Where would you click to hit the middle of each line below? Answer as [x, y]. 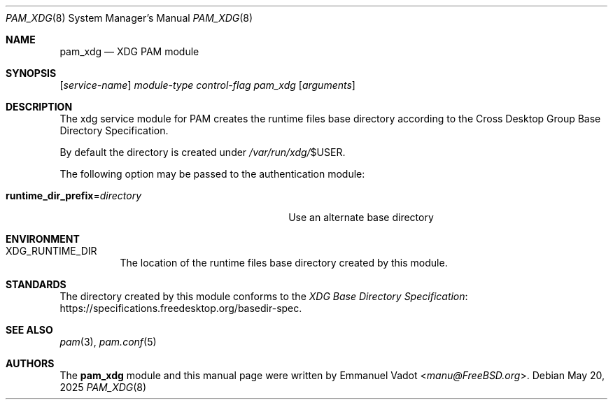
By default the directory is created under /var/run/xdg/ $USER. [203, 152]
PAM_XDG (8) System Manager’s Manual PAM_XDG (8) [129, 18]
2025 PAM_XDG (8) [103, 387]
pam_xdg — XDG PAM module [129, 51]
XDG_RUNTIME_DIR [51, 251]
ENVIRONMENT [43, 239]
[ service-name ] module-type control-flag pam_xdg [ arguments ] [207, 85]
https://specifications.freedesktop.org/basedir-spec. [181, 308]
